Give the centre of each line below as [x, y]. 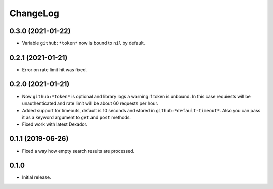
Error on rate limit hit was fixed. [55, 69]
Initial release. [36, 177]
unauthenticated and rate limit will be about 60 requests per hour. [90, 103]
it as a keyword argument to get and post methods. [77, 117]
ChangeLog [34, 13]
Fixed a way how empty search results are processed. [78, 151]
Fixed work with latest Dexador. [55, 124]
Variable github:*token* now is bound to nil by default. [83, 43]
